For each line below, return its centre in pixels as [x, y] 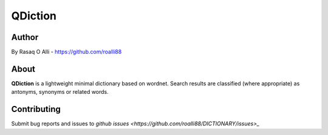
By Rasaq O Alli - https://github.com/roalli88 [67, 52]
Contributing [36, 109]
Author [25, 37]
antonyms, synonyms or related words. [60, 92]
